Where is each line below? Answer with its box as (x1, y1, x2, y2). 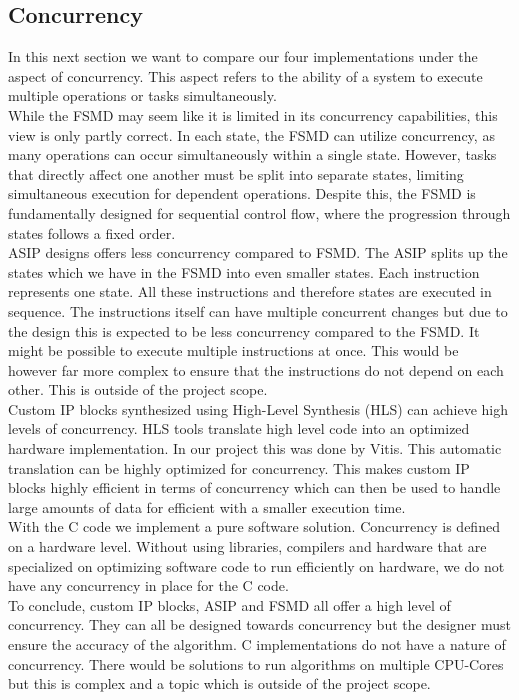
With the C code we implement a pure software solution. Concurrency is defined (8, 516, 500, 537)
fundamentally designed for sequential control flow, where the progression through (8, 202, 511, 223)
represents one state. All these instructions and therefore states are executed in (8, 281, 492, 302)
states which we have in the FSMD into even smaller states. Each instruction (8, 261, 480, 282)
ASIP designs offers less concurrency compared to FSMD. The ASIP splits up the (8, 242, 508, 263)
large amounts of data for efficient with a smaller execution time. (8, 496, 406, 517)
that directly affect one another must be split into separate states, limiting (8, 163, 464, 184)
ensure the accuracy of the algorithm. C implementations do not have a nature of (8, 634, 506, 655)
